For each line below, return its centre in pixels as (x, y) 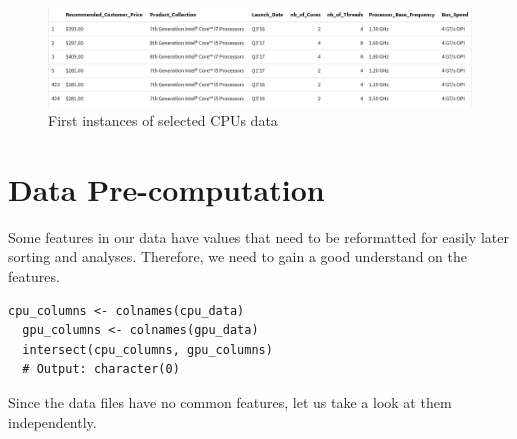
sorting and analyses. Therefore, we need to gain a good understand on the (237, 256)
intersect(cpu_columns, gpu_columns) (147, 349)
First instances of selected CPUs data (163, 120)
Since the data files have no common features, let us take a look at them (230, 402)
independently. (52, 421)
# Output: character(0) (101, 369)
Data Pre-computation (166, 188)
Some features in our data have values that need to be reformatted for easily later (258, 236)
